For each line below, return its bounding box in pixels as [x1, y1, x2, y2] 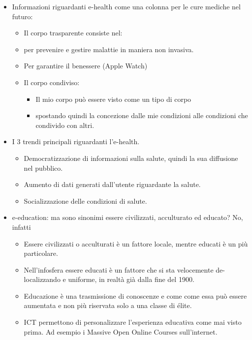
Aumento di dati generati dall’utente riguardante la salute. [24, 179, 201, 189]
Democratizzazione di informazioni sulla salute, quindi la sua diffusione [24, 153, 238, 163]
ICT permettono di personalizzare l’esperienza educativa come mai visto [24, 317, 242, 327]
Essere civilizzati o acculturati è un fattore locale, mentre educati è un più [24, 238, 248, 248]
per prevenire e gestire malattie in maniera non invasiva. [24, 44, 194, 54]
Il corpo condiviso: [24, 77, 80, 87]
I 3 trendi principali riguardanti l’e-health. [12, 136, 140, 147]
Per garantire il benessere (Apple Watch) [24, 61, 148, 71]
